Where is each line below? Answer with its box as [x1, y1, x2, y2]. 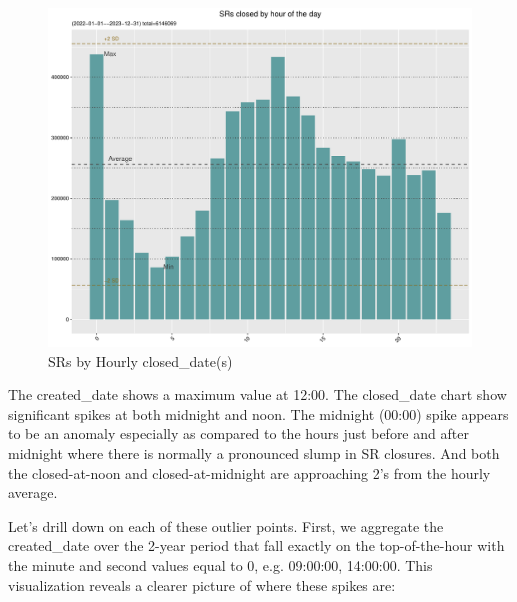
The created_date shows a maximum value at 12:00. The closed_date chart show [8, 384, 507, 405]
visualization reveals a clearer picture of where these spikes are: [8, 574, 396, 595]
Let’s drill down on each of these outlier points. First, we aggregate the [8, 515, 444, 536]
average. [8, 482, 58, 503]
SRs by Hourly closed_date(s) [48, 350, 233, 371]
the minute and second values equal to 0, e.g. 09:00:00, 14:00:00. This [8, 555, 433, 576]
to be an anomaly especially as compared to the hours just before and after [8, 423, 469, 444]
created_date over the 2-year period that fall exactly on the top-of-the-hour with [8, 535, 505, 556]
